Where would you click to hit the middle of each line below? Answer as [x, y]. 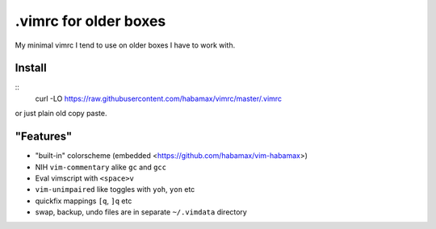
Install [31, 68]
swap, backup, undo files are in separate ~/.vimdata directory [141, 212]
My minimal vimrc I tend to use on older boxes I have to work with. [125, 45]
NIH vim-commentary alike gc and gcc [101, 167]
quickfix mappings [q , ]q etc [84, 201]
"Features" [44, 137]
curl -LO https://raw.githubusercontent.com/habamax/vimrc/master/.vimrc [159, 98]
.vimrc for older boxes [90, 21]
